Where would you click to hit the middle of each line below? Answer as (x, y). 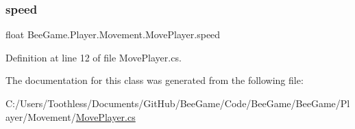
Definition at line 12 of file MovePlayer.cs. (94, 57)
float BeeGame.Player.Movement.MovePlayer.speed (113, 34)
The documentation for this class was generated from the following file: (155, 80)
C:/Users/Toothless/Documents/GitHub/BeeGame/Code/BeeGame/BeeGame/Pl (178, 103)
